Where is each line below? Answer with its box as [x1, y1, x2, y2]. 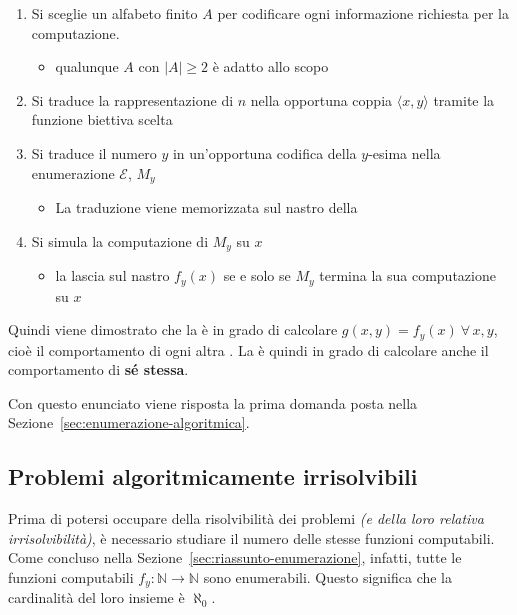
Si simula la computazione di [31, 230, 209, 251]
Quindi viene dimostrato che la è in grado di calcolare [8, 319, 338, 340]
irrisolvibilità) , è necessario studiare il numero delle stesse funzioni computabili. [8, 527, 495, 548]
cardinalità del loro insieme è [8, 587, 185, 608]
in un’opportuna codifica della [172, 142, 357, 163]
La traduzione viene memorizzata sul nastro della [55, 197, 358, 218]
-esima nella [368, 142, 441, 163]
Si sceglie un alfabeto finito [31, 3, 198, 23]
